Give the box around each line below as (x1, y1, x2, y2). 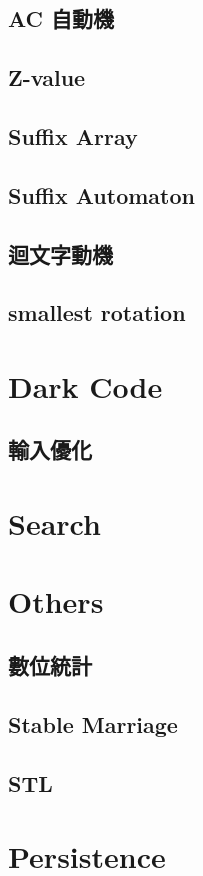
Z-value (8, 62, 86, 93)
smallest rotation (8, 297, 186, 328)
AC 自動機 (8, 3, 115, 34)
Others (8, 581, 104, 622)
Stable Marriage (8, 708, 178, 739)
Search (8, 503, 101, 544)
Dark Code (8, 365, 163, 406)
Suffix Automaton (8, 179, 195, 210)
